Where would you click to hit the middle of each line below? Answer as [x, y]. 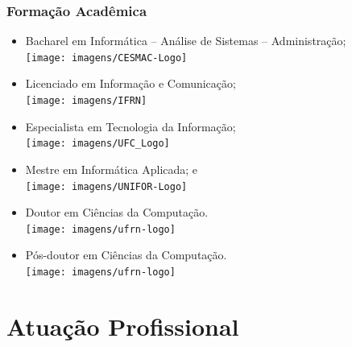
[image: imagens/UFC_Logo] [97, 144]
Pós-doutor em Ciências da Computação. [126, 255]
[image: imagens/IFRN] [86, 101]
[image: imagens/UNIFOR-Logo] [106, 186]
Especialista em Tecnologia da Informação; [130, 126]
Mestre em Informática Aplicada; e [112, 169]
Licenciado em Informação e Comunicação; [130, 83]
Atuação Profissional [123, 326]
